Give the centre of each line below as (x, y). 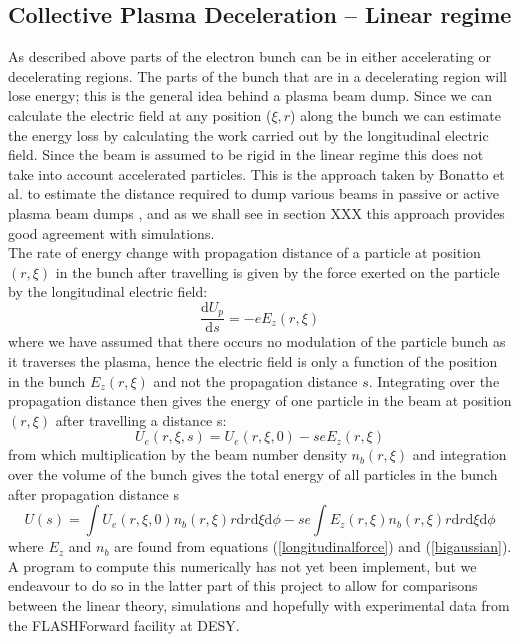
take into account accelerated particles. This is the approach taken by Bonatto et (256, 173)
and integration (459, 454)
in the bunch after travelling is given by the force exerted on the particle (277, 271)
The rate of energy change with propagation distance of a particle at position (244, 252)
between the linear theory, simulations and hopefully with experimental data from (259, 604)
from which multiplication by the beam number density (177, 454)
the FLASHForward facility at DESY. (124, 624)
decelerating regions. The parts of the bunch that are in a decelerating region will (257, 75)
